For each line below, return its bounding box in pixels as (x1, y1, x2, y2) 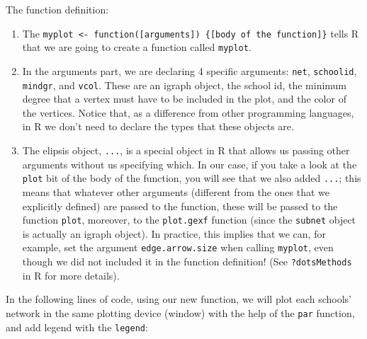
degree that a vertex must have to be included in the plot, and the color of (22, 91, 346, 106)
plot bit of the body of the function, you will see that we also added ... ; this (22, 171, 361, 185)
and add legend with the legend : (6, 319, 148, 334)
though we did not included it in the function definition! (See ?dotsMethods (22, 254, 352, 268)
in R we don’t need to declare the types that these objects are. (22, 119, 294, 134)
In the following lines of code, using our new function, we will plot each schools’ (6, 292, 352, 306)
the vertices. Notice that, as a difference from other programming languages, (22, 105, 354, 120)
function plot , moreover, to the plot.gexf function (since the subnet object (22, 212, 356, 227)
